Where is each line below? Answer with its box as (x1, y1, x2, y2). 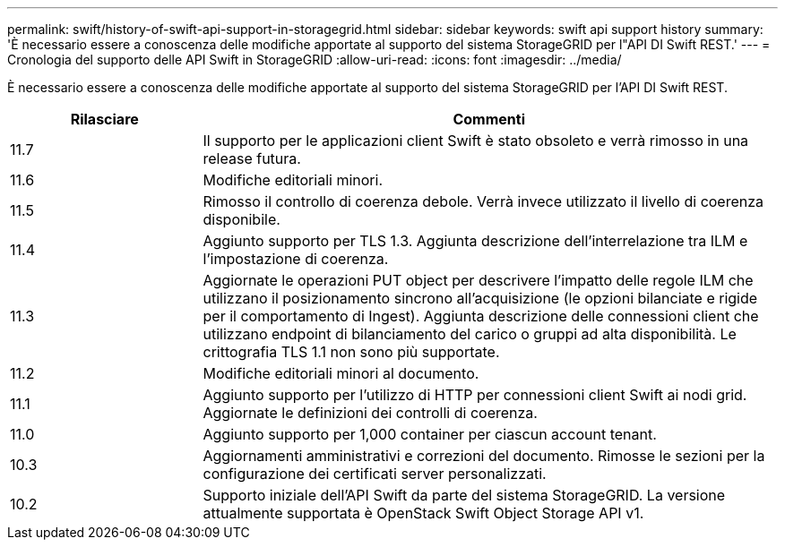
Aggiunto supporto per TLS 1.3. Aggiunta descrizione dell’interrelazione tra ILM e (203, 232, 748, 250)
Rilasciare (70, 110, 139, 128)
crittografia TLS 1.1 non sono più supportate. (203, 343, 500, 361)
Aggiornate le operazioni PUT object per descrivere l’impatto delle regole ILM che (203, 271, 754, 289)
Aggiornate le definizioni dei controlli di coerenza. (203, 404, 538, 422)
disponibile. (203, 210, 280, 228)
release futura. (203, 150, 301, 167)
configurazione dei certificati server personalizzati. (203, 465, 547, 483)
